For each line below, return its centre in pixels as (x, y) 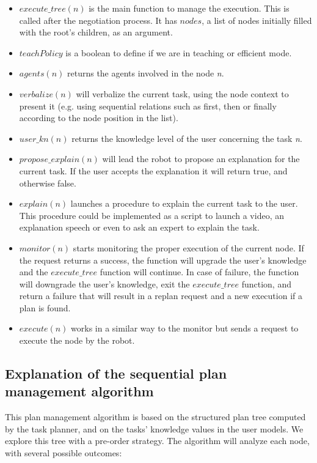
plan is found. (45, 307)
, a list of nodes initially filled (257, 20)
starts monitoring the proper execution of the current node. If (188, 247)
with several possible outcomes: (64, 453)
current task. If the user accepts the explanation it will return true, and (153, 170)
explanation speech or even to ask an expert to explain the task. (139, 227)
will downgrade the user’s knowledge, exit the (104, 283)
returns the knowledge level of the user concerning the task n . (187, 138)
